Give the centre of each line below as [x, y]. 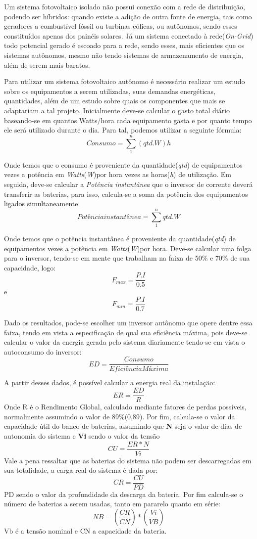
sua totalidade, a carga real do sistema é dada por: [81, 470]
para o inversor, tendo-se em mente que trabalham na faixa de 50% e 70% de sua [127, 258]
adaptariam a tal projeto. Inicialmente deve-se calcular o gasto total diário [117, 110]
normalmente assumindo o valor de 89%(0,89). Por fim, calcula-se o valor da [120, 416]
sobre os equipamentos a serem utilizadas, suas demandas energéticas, [110, 91]
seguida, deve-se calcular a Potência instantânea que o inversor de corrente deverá [128, 184]
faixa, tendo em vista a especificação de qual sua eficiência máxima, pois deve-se [126, 332]
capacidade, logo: [30, 267]
